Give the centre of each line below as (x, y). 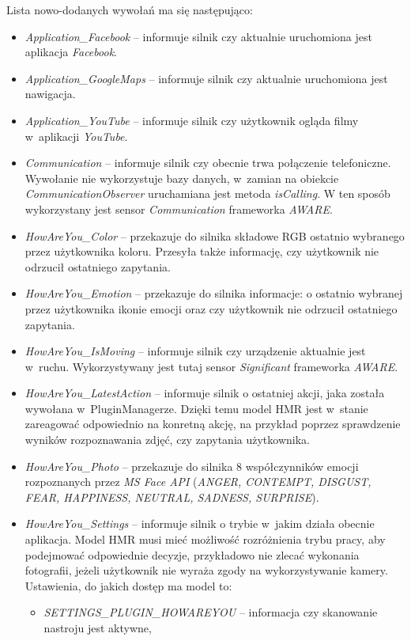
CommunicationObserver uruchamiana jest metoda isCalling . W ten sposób (207, 193)
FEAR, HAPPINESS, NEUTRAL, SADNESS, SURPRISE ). (172, 497)
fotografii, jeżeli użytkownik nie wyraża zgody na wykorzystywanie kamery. (206, 570)
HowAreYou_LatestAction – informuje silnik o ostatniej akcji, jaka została (205, 393)
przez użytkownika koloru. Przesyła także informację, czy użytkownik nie (202, 251)
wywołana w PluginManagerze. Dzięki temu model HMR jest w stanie (196, 408)
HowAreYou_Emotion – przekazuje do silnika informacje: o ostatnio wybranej (214, 293)
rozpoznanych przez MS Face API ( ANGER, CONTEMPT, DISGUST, (198, 482)
